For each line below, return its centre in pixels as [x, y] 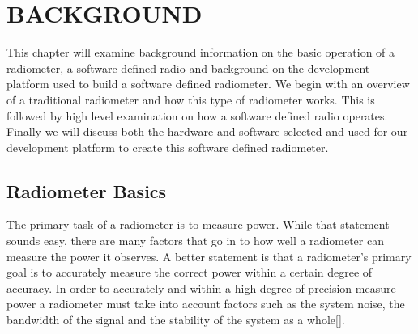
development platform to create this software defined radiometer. [168, 147]
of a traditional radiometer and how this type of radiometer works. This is [191, 99]
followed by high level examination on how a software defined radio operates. [197, 115]
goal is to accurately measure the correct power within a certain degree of [190, 272]
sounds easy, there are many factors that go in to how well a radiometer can [195, 241]
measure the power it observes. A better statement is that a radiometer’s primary [209, 256]
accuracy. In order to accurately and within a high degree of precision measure [201, 287]
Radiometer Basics [87, 190]
